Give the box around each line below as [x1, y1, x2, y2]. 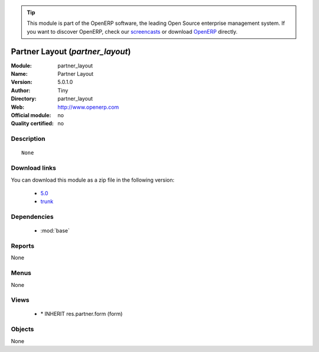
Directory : [11, 95, 37, 102]
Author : [11, 86, 31, 94]
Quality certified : [11, 120, 54, 127]
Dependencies [11, 213, 54, 221]
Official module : [11, 112, 51, 119]
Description [11, 135, 45, 143]
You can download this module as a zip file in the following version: [11, 176, 175, 183]
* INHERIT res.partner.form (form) [40, 311, 123, 318]
